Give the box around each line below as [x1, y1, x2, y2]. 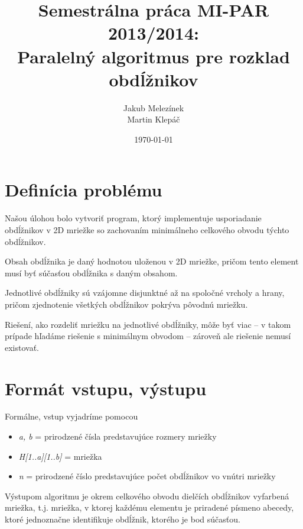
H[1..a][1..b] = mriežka [18, 450, 102, 462]
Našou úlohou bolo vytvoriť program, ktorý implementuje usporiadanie [5, 212, 262, 224]
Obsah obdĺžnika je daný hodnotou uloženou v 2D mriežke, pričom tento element [5, 255, 299, 267]
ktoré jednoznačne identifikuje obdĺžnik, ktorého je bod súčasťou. [5, 513, 240, 525]
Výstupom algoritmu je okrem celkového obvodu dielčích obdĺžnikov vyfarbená [5, 489, 289, 502]
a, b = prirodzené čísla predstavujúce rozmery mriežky [18, 430, 217, 443]
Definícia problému [5, 178, 162, 202]
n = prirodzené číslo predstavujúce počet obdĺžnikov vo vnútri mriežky [18, 470, 276, 482]
